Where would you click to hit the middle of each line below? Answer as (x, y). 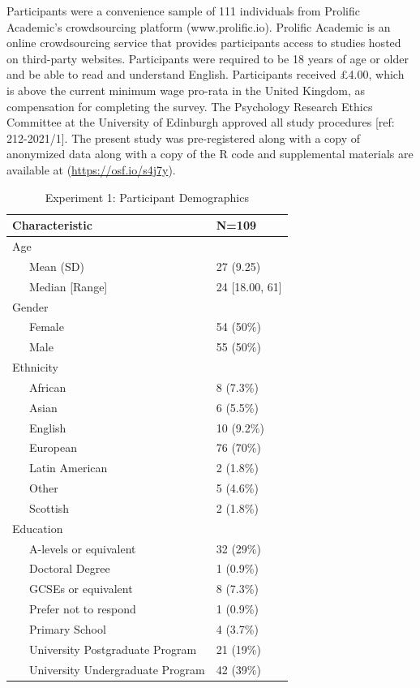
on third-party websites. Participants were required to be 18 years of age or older (208, 58)
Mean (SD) (56, 266)
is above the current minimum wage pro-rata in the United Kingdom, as (186, 90)
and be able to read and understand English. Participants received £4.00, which (206, 74)
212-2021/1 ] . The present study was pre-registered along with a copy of (184, 138)
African (47, 387)
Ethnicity (35, 367)
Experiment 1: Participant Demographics (147, 197)
